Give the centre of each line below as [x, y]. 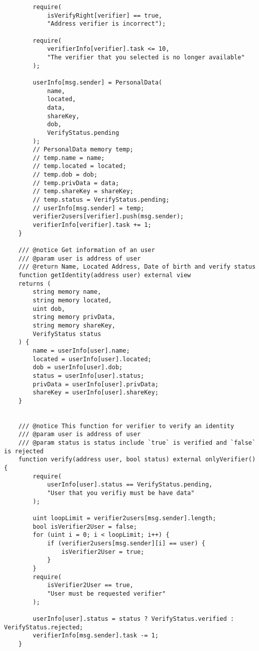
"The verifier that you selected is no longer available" [146, 57]
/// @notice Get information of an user [87, 250]
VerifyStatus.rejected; [44, 627]
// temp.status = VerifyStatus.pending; [101, 200]
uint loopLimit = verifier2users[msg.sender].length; [124, 518]
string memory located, [72, 300]
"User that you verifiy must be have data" [121, 493]
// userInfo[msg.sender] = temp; [89, 208]
